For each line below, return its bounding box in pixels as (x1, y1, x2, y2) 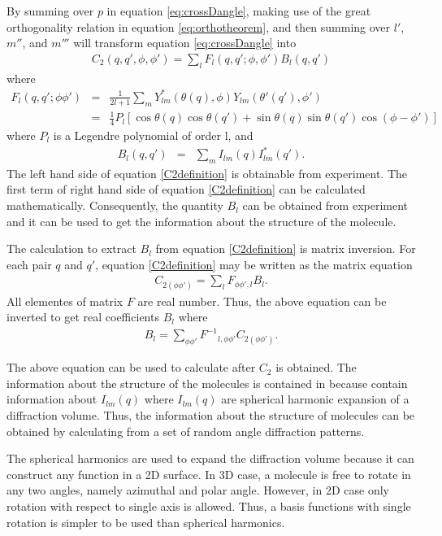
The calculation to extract (6, 240, 136, 257)
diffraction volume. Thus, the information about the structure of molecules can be (6, 406, 415, 423)
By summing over (6, 2, 94, 19)
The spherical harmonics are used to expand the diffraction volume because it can (6, 450, 414, 467)
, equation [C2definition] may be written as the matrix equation (95, 255, 413, 272)
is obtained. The (275, 359, 357, 376)
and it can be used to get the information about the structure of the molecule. (6, 212, 396, 229)
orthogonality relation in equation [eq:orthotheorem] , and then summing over (6, 18, 391, 35)
